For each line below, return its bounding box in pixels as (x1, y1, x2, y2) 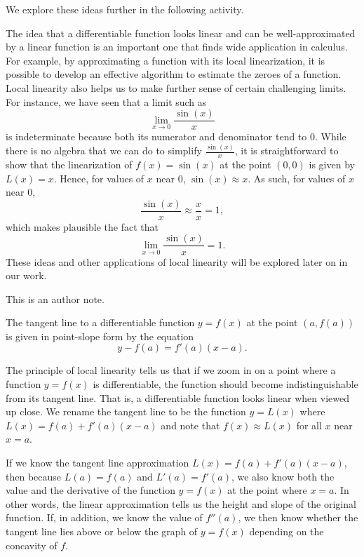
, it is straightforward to (234, 143, 339, 158)
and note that (161, 417, 220, 432)
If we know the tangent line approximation (6, 455, 189, 470)
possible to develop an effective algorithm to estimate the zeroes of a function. (6, 67, 342, 81)
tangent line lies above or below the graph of (6, 524, 198, 539)
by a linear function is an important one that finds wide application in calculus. (6, 39, 348, 54)
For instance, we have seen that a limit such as (6, 94, 207, 109)
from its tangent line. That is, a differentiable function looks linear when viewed (6, 390, 349, 405)
